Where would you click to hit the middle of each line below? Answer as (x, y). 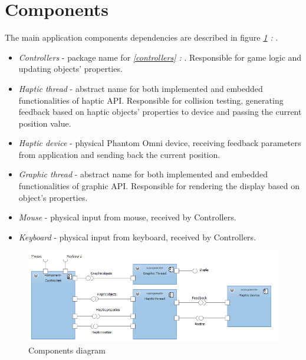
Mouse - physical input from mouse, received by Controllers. (127, 217)
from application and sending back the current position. (119, 154)
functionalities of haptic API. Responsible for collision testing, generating (151, 100)
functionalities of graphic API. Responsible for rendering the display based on (159, 186)
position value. (45, 123)
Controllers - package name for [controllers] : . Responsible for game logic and (160, 57)
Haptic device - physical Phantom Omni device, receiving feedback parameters (160, 143)
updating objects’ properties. (70, 69)
